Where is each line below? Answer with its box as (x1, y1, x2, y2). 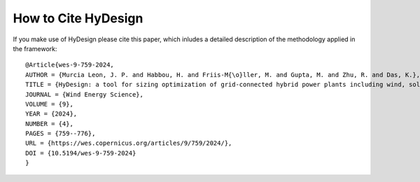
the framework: (13, 44, 57, 52)
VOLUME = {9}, (25, 100, 73, 108)
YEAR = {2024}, (25, 110, 78, 118)
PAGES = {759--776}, (25, 129, 96, 138)
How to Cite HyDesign (13, 10, 143, 26)
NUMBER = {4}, (25, 120, 73, 127)
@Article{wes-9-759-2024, (25, 61, 115, 69)
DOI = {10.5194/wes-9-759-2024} (25, 149, 136, 157)
